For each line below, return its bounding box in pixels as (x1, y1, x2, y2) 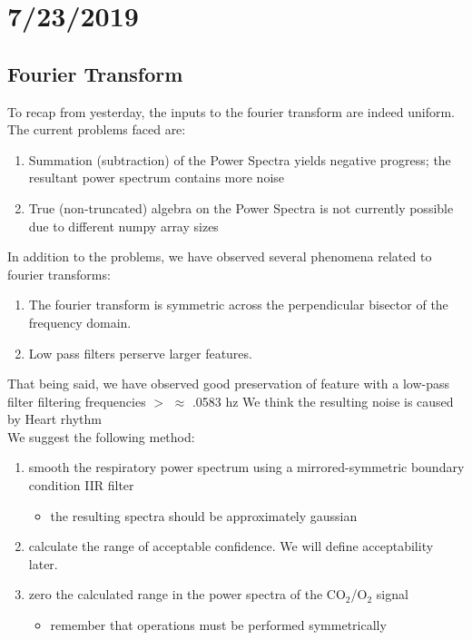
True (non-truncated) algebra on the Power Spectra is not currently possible (28, 198, 454, 217)
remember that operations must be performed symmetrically (50, 615, 387, 635)
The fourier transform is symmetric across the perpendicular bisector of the (28, 295, 448, 314)
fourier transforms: (7, 264, 111, 283)
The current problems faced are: (7, 120, 186, 139)
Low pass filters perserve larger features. (28, 343, 252, 362)
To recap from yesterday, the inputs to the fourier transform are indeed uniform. (7, 102, 455, 121)
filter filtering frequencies (7, 391, 146, 410)
